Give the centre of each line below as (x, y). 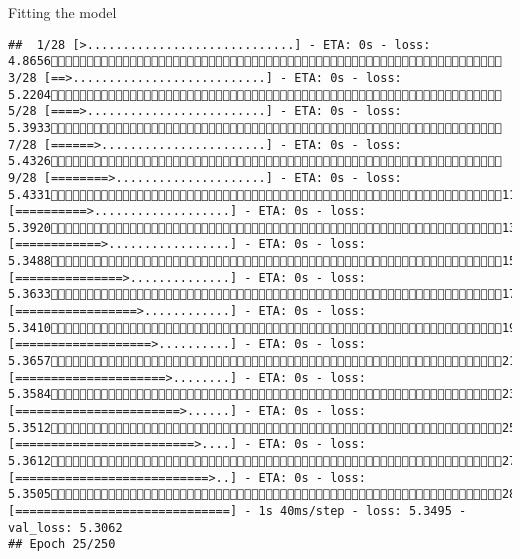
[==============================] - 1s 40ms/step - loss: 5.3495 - (237, 510)
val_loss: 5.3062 (65, 527)
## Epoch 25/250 (62, 544)
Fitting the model (62, 12)
